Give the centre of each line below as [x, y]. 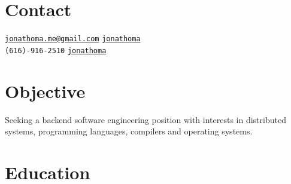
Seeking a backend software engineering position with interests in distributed [145, 119]
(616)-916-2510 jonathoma [56, 50]
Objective [45, 91]
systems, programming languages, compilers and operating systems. [129, 131]
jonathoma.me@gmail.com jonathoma [73, 39]
